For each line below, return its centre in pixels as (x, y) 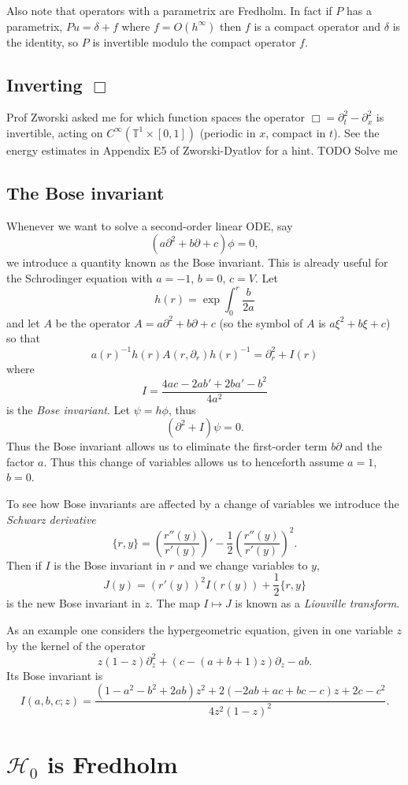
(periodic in (228, 132)
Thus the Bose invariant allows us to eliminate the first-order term (167, 446)
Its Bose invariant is (55, 675)
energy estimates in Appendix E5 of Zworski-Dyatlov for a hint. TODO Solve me (202, 150)
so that (23, 338)
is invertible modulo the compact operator (194, 41)
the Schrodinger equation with (80, 277)
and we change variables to (243, 564)
